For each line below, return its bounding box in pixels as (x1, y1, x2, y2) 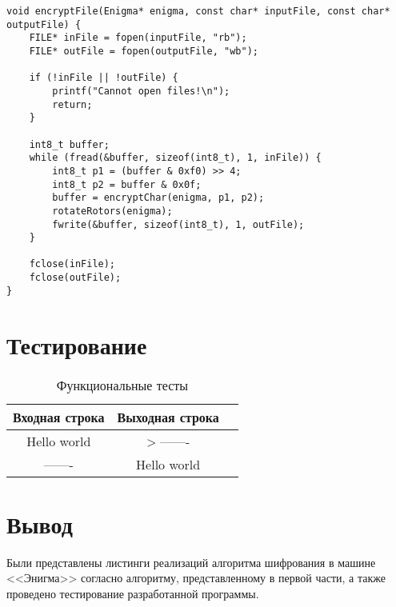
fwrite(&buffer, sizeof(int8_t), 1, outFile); (52, 218, 305, 230)
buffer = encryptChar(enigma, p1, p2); (52, 192, 265, 204)
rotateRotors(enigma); (52, 205, 173, 217)
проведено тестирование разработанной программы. (6, 585, 259, 601)
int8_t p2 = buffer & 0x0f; (52, 178, 202, 190)
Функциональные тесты (56, 375, 189, 394)
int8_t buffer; (29, 138, 110, 150)
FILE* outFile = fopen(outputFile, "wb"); (29, 45, 258, 57)
